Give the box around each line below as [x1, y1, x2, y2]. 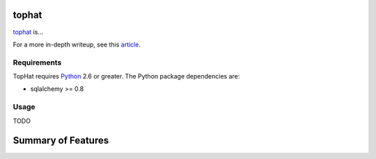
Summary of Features [13, 135, 109, 147]
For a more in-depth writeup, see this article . [13, 40, 141, 49]
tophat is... [13, 28, 43, 36]
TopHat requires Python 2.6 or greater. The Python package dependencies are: [13, 72, 240, 81]
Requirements [13, 58, 62, 67]
